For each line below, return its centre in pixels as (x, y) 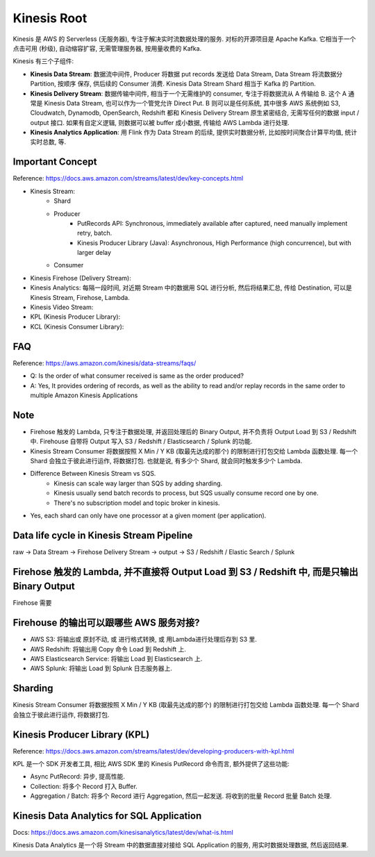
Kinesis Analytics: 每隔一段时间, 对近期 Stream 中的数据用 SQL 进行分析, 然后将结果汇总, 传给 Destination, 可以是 (191, 288)
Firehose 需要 (32, 603)
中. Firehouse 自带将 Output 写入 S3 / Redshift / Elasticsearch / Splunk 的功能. (141, 442)
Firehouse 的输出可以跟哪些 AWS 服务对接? (107, 623)
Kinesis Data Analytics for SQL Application (107, 816)
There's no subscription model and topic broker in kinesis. (137, 503)
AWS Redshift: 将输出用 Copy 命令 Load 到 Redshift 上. (108, 649)
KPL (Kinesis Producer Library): (75, 317)
